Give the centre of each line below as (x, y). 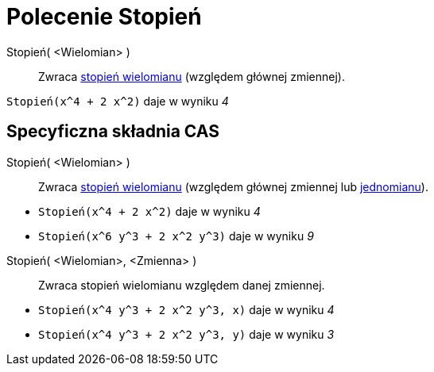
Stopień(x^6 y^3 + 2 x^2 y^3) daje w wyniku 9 (176, 236)
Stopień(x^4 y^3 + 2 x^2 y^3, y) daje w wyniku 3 (186, 334)
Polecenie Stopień (104, 17)
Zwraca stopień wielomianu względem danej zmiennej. (182, 285)
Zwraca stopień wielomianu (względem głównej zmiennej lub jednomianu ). (233, 186)
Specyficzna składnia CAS (113, 132)
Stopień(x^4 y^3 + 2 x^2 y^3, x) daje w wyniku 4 (186, 309)
